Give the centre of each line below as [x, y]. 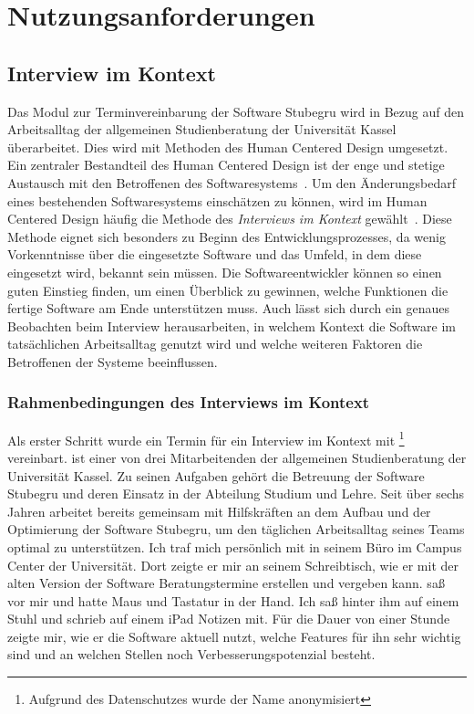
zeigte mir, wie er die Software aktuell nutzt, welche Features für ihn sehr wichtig [234, 636]
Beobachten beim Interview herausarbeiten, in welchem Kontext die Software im [232, 325]
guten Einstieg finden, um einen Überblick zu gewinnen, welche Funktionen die [228, 290]
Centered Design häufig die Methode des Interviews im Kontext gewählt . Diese [230, 219]
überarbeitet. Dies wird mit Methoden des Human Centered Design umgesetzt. [228, 147]
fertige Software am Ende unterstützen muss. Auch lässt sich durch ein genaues [229, 308]
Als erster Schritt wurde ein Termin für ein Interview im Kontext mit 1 [206, 438]
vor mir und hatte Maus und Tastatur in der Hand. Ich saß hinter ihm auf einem [233, 600]
